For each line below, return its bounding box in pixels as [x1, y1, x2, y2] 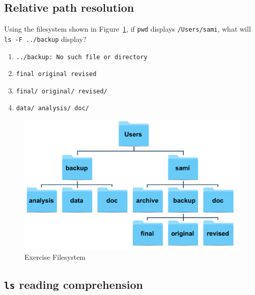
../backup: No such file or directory [16, 53, 148, 61]
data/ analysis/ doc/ [16, 105, 89, 112]
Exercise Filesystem [24, 251, 86, 262]
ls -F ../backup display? [4, 33, 87, 44]
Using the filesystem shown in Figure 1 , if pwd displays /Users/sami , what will [4, 23, 251, 34]
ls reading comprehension [4, 276, 143, 292]
